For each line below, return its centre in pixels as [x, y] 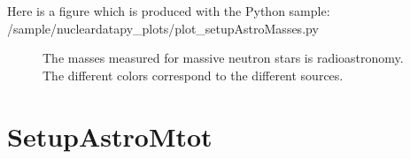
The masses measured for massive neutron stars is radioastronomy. [223, 58]
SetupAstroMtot [110, 136]
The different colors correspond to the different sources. [193, 75]
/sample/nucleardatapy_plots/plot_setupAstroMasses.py [163, 28]
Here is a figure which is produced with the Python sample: [169, 11]
